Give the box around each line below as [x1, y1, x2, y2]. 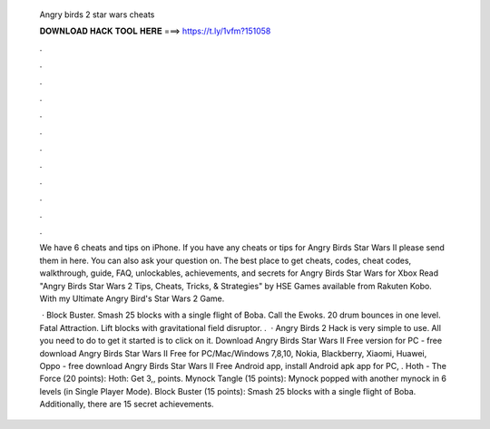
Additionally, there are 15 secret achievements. [39, 399, 214, 410]
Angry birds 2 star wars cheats [39, 9, 155, 20]
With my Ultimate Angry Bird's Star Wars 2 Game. [39, 293, 225, 304]
